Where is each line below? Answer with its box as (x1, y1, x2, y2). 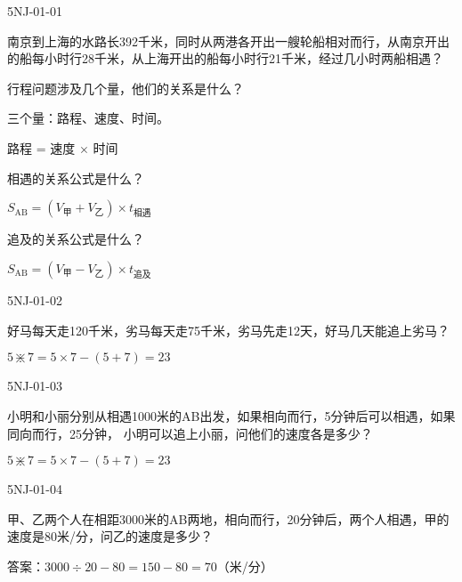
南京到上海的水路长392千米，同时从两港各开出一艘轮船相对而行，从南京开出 (7, 31, 450, 50)
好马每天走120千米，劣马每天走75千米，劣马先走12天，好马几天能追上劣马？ (7, 320, 450, 339)
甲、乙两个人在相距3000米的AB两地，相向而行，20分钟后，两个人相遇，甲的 (7, 509, 450, 528)
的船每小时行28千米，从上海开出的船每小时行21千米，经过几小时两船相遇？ (7, 49, 443, 68)
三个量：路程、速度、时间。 (7, 109, 169, 127)
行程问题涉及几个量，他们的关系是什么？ (7, 78, 244, 97)
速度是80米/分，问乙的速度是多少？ (7, 527, 213, 546)
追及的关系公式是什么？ (7, 230, 144, 248)
